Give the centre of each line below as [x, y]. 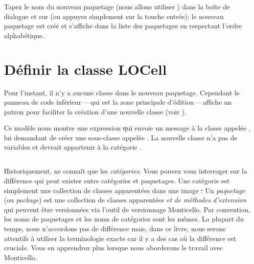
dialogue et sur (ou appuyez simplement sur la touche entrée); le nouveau [114, 16]
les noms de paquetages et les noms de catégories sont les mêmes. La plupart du [124, 219]
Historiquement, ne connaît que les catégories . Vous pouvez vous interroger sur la [126, 171]
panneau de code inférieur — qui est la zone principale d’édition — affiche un [118, 102]
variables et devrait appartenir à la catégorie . [73, 147]
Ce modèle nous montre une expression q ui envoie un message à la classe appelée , [127, 128]
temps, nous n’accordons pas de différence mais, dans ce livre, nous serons [115, 229]
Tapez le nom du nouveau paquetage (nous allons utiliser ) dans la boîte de [117, 6]
